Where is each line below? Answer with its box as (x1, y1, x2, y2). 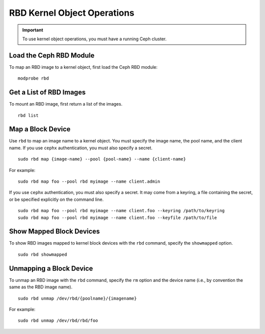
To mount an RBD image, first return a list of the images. (9, 101, 123, 107)
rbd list (18, 112, 39, 118)
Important (22, 27, 44, 33)
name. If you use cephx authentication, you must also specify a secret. (9, 145, 153, 151)
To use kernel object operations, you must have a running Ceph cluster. (22, 36, 167, 42)
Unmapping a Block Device (9, 264, 93, 273)
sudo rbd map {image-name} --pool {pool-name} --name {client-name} (18, 156, 186, 162)
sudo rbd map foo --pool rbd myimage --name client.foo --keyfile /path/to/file (18, 215, 217, 221)
